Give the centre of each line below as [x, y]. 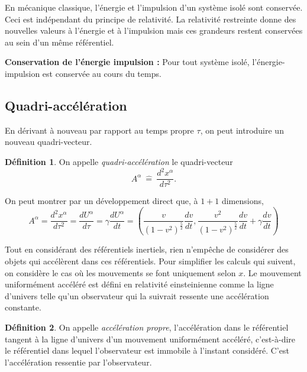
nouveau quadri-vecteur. [49, 142]
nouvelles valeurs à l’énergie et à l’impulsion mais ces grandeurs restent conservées [154, 30]
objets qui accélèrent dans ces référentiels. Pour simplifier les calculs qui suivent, [150, 261]
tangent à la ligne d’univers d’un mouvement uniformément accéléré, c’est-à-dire [150, 339]
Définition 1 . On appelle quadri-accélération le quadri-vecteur [119, 161]
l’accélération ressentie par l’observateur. [78, 362]
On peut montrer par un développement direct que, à [101, 201]
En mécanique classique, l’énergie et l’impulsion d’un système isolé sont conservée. [154, 7]
